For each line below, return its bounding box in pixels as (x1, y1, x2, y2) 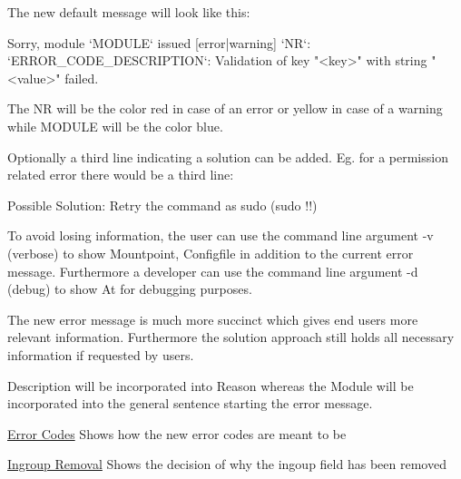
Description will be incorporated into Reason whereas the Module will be (7, 376, 414, 395)
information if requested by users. (7, 345, 194, 364)
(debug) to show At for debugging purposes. (7, 279, 252, 298)
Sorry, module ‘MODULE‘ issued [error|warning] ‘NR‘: (7, 33, 311, 52)
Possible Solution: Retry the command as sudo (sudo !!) (7, 195, 318, 214)
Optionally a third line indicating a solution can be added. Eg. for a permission (7, 147, 448, 166)
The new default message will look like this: (7, 3, 250, 21)
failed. (64, 68, 99, 87)
